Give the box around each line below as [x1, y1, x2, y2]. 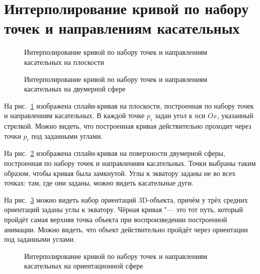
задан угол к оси [154, 110, 206, 121]
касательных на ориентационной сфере [24, 260, 143, 271]
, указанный [217, 110, 253, 121]
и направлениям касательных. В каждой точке [4, 110, 145, 121]
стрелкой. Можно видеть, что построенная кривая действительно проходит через [4, 121, 251, 131]
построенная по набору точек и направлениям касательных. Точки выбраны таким [4, 158, 256, 168]
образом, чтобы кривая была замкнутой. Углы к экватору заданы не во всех [4, 167, 236, 178]
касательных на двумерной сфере [24, 83, 126, 94]
